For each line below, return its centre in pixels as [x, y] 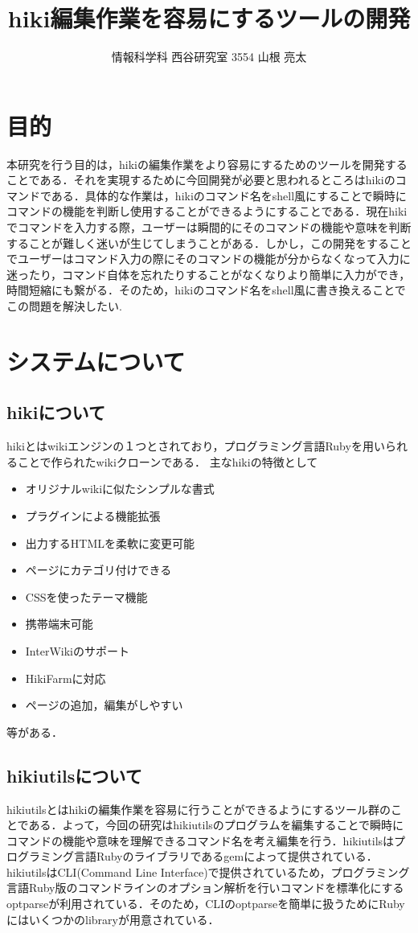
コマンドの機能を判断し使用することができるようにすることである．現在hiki [207, 211]
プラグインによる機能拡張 [93, 515]
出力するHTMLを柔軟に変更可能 [110, 543]
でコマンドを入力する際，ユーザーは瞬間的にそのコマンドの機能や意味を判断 [209, 227]
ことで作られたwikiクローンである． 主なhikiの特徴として [168, 461]
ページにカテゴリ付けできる [98, 570]
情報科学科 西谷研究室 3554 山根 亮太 [209, 57]
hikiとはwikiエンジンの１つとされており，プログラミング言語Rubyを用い [196, 446]
